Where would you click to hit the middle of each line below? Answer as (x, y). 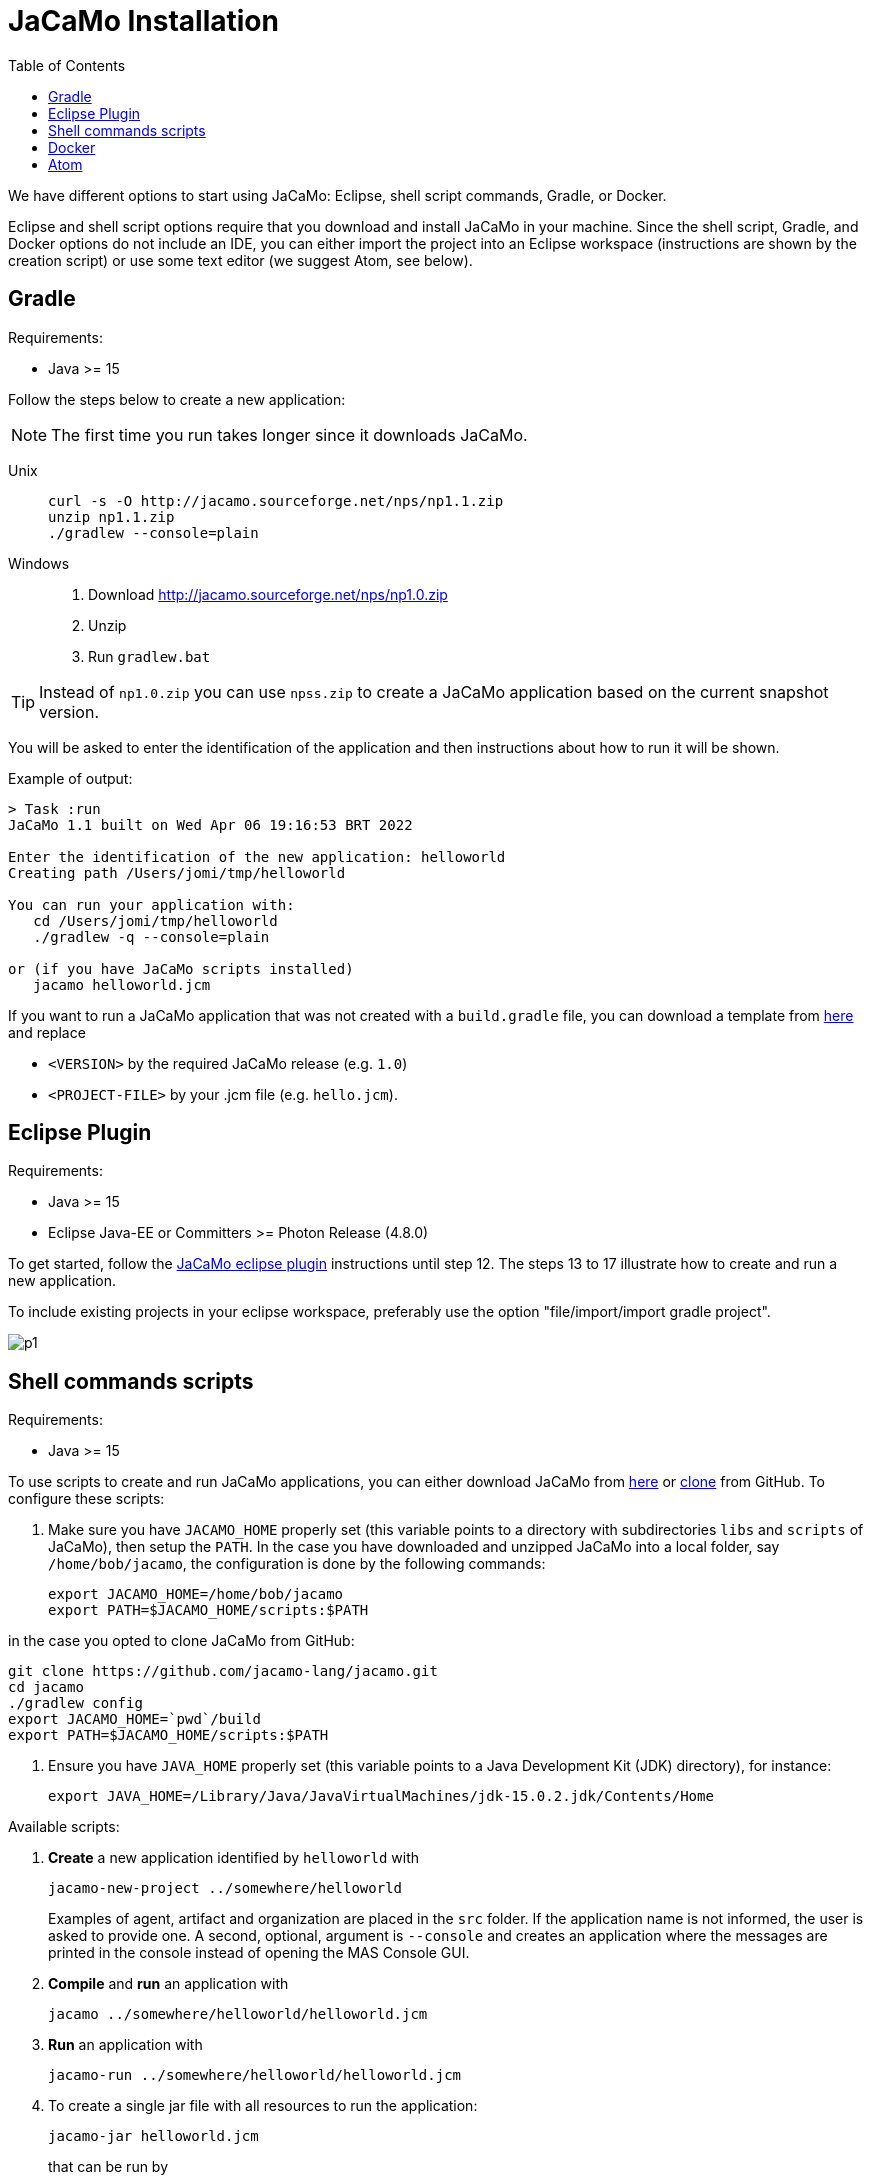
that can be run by (108, 2167)
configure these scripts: (86, 1499)
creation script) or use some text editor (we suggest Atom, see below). (240, 260)
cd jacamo (46, 1687)
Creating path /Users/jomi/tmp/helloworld (177, 872)
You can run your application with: (151, 904)
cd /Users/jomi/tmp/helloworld (155, 920)
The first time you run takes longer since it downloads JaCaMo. (289, 434)
